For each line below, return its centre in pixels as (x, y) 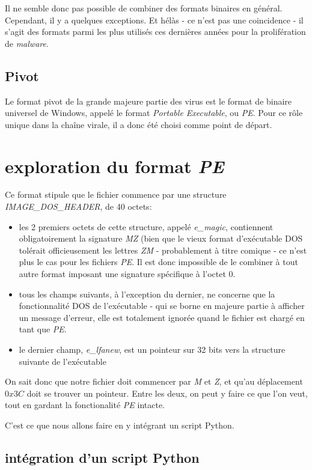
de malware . (27, 43)
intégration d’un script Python (102, 457)
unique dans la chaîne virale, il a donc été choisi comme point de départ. (139, 124)
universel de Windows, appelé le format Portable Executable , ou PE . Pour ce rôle (154, 113)
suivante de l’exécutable (63, 361)
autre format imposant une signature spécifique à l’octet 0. (127, 274)
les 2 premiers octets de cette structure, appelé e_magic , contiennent (146, 226)
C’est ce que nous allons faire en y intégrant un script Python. (120, 425)
